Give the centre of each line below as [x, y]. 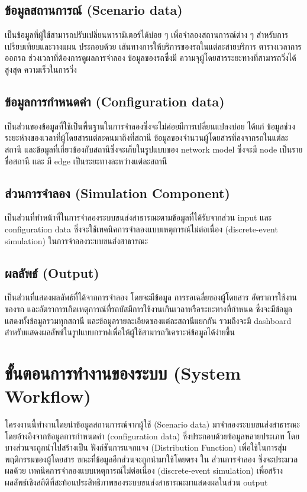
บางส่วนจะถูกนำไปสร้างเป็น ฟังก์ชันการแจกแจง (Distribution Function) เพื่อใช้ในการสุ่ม [146, 447]
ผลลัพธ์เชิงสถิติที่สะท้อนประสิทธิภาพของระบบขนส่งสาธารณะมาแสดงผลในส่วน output [136, 482]
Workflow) [48, 396]
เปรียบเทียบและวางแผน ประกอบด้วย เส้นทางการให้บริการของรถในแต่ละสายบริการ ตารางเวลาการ [153, 46]
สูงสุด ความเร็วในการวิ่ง [41, 69]
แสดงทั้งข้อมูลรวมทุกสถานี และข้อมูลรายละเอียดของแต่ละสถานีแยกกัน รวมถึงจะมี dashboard [148, 320]
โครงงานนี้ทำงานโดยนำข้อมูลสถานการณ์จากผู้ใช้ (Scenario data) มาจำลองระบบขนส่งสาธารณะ [153, 424]
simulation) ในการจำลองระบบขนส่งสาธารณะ [77, 240]
